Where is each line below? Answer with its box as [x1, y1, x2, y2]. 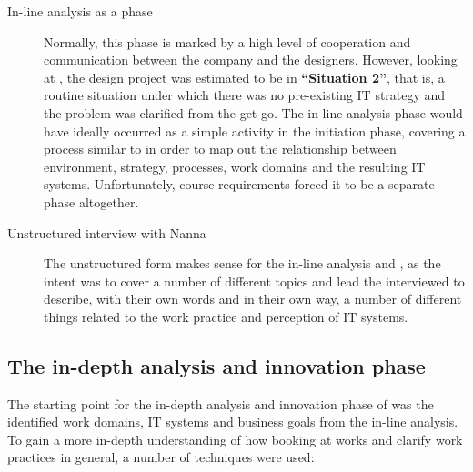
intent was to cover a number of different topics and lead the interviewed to [44, 271, 465, 290]
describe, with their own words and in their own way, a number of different [44, 289, 462, 308]
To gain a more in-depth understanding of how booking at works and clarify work [7, 429, 463, 448]
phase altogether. [44, 192, 139, 211]
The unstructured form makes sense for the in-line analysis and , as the [44, 254, 441, 273]
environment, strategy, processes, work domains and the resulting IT [44, 156, 426, 176]
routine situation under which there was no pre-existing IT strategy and [44, 85, 446, 105]
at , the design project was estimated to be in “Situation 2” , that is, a [44, 67, 445, 86]
